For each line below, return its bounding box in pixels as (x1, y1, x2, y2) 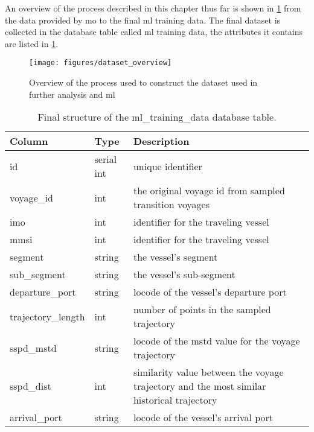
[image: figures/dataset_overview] (29, 59, 172, 68)
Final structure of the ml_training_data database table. (37, 110, 277, 124)
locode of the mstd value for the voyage (133, 334, 300, 348)
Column (10, 134, 48, 148)
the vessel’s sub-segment (133, 267, 235, 282)
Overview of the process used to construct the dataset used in (29, 76, 258, 89)
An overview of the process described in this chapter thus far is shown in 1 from (5, 2, 301, 14)
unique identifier (133, 159, 202, 173)
